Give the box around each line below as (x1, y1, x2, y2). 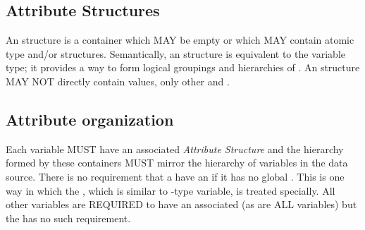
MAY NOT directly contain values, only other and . (6, 73, 230, 88)
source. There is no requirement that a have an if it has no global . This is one (6, 169, 345, 183)
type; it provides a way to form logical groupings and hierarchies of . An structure (6, 60, 360, 75)
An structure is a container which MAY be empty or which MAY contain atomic (6, 32, 354, 47)
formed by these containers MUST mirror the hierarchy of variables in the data (6, 155, 348, 170)
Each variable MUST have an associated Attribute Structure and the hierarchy (6, 141, 344, 156)
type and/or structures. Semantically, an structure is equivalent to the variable (6, 46, 346, 61)
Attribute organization (6, 108, 174, 130)
